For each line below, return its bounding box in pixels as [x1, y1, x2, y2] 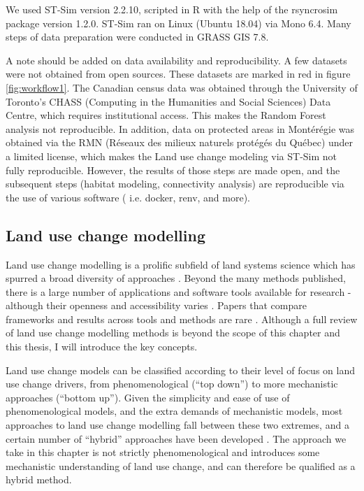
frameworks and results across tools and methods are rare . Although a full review [6, 311, 358, 326]
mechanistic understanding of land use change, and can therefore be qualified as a [6, 458, 356, 473]
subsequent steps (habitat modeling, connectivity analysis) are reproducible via [6, 176, 344, 191]
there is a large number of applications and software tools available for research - [6, 284, 351, 299]
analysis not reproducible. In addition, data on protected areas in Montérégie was [6, 121, 355, 136]
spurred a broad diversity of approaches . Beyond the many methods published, [6, 271, 346, 285]
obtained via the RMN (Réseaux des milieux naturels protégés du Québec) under [6, 135, 354, 150]
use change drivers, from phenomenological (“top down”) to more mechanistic [6, 376, 338, 391]
